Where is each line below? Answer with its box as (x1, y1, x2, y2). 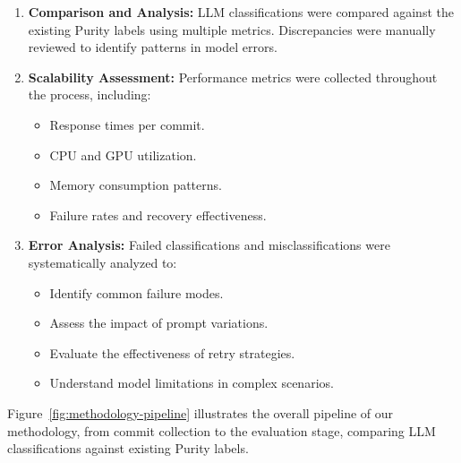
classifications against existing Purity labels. (7, 439, 249, 458)
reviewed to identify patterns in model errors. (28, 38, 277, 56)
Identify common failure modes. (49, 283, 224, 302)
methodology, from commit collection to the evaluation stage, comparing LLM (7, 421, 436, 440)
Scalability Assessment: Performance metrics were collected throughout (28, 67, 438, 86)
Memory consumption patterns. (49, 176, 222, 194)
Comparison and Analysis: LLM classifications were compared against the (28, 3, 454, 21)
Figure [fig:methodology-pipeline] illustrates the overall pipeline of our (7, 403, 394, 422)
